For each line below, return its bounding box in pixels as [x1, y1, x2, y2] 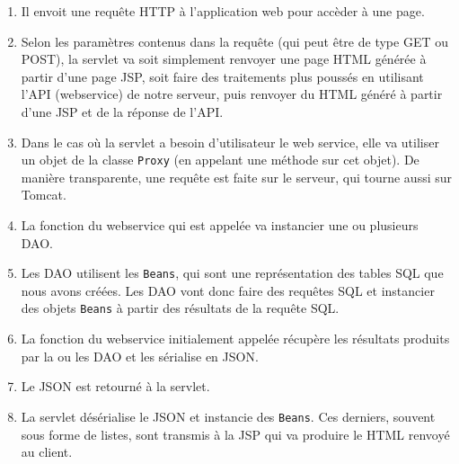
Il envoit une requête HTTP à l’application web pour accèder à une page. [21, 2, 425, 20]
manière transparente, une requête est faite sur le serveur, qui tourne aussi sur [21, 167, 453, 186]
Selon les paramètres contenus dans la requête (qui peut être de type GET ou [21, 31, 448, 50]
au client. [21, 442, 73, 461]
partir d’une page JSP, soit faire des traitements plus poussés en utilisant [21, 67, 424, 85]
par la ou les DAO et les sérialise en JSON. [21, 346, 259, 365]
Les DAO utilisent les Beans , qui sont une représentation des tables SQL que [21, 263, 444, 282]
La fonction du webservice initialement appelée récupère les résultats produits [21, 329, 450, 348]
